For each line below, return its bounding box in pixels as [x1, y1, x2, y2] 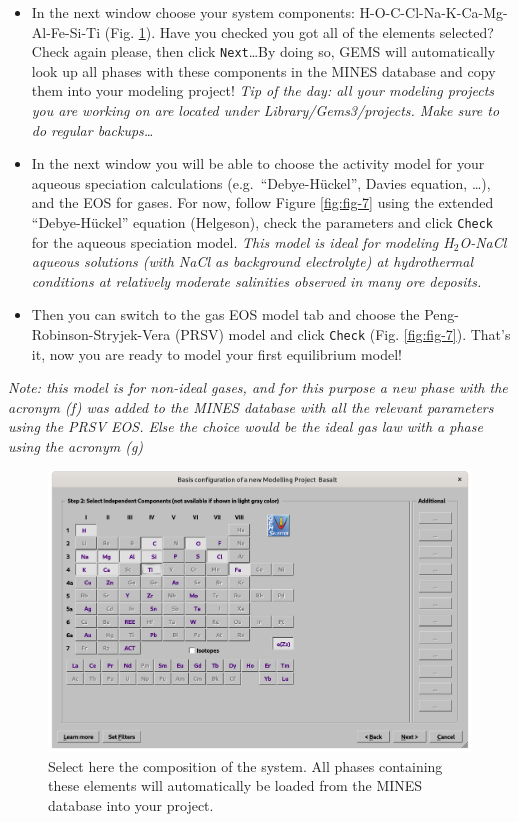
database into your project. [48, 794, 214, 815]
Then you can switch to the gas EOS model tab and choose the [31, 304, 420, 325]
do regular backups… [31, 119, 154, 140]
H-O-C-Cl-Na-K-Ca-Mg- [359, 2, 508, 22]
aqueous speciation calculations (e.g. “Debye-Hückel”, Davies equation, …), [31, 172, 491, 193]
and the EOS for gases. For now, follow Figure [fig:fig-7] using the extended [31, 192, 494, 213]
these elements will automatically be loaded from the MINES [48, 775, 423, 796]
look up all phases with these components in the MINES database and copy [31, 60, 496, 81]
